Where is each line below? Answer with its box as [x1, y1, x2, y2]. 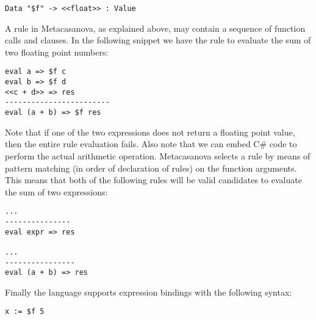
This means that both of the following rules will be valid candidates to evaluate [5, 173, 302, 186]
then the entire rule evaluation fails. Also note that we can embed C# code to [5, 137, 297, 150]
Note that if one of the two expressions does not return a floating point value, [5, 125, 295, 138]
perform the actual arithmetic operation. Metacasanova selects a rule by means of [5, 149, 311, 162]
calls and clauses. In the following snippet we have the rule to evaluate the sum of [5, 34, 311, 46]
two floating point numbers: [5, 45, 109, 58]
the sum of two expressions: [5, 185, 108, 198]
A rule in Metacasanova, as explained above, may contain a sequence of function [5, 21, 306, 34]
